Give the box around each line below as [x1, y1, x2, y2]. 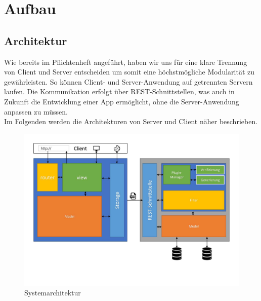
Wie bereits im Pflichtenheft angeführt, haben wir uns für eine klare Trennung [4, 56, 247, 67]
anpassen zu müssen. [4, 106, 68, 117]
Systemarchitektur [24, 287, 81, 298]
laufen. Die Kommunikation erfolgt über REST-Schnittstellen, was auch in [4, 86, 235, 97]
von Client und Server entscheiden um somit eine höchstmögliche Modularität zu [4, 66, 255, 77]
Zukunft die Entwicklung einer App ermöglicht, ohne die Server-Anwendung [4, 96, 239, 106]
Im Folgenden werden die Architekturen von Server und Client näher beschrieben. [4, 116, 258, 127]
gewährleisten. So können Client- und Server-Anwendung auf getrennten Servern [4, 76, 253, 87]
